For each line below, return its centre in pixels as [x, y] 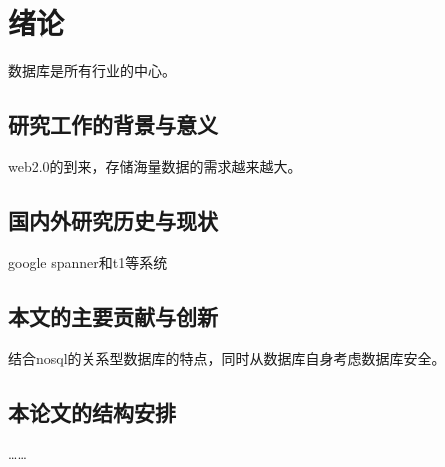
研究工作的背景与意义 [113, 124]
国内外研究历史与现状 [113, 219]
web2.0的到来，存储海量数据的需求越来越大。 [155, 165]
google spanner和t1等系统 [88, 261]
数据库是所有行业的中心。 [92, 70]
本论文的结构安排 [92, 411]
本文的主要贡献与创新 [113, 315]
